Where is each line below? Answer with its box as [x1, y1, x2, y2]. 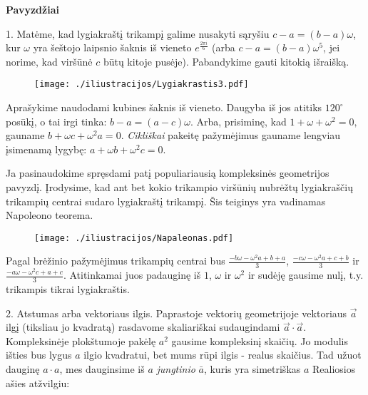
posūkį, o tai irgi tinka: [6, 113, 107, 128]
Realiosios [312, 361, 356, 376]
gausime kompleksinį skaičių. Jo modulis [171, 333, 349, 348]
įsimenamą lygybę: [6, 141, 87, 156]
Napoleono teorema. [6, 207, 93, 222]
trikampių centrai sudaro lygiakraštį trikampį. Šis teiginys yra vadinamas [6, 193, 326, 208]
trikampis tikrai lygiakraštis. [6, 282, 130, 297]
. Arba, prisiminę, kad [190, 113, 287, 128]
